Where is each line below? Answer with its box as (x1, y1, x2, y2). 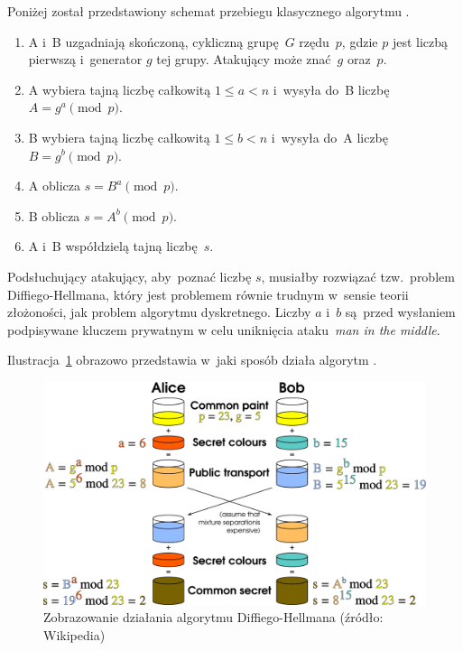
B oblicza (28, 206, 80, 225)
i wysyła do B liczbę (273, 79, 390, 98)
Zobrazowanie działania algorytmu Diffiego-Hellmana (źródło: (43, 608, 384, 627)
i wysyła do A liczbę (271, 127, 389, 146)
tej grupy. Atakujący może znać (156, 50, 331, 69)
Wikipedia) (43, 625, 106, 644)
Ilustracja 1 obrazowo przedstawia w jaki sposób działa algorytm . (7, 350, 377, 369)
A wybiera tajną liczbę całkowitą (28, 79, 211, 98)
